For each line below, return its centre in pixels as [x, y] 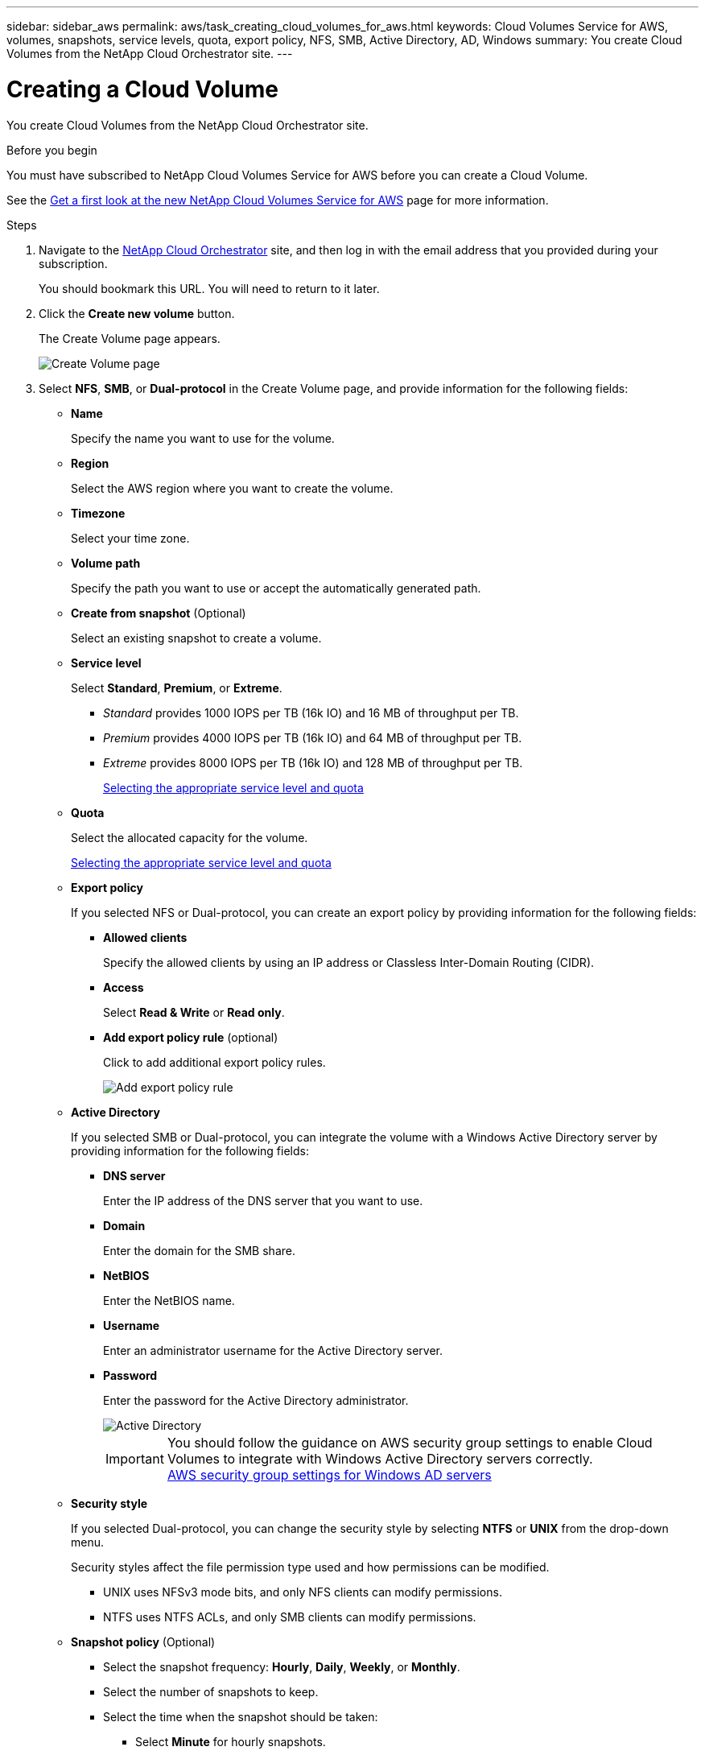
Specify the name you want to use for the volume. [203, 438]
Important [135, 1458]
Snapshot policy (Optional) [143, 1641]
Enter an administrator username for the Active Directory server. [273, 1350]
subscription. [73, 263]
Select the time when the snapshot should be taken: [241, 1716]
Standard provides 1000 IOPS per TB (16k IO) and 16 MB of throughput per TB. [311, 712]
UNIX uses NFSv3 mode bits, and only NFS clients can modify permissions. [303, 1592]
